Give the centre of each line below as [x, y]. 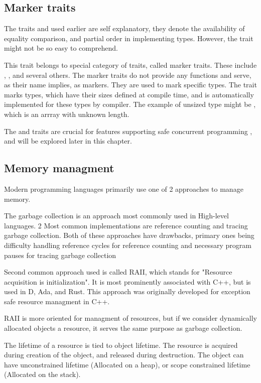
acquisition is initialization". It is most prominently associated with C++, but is [127, 281]
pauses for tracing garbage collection [60, 255]
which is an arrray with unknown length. [67, 114]
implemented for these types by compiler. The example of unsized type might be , [130, 104]
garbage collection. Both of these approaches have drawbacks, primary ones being [129, 235]
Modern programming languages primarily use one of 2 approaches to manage [124, 188]
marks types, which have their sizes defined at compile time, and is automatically [129, 94]
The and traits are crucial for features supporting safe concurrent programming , [128, 131]
